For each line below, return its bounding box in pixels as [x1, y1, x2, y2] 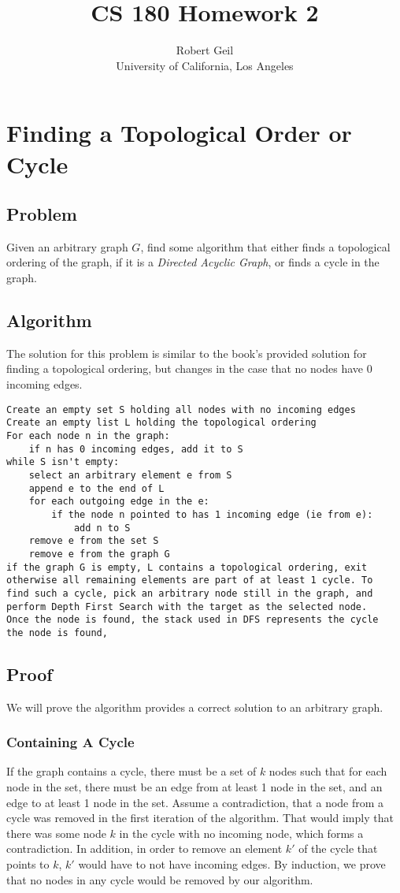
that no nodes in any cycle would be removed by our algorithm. [6, 871, 313, 887]
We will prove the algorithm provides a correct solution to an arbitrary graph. [6, 698, 383, 715]
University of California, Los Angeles [116, 57, 294, 73]
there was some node [6, 824, 106, 841]
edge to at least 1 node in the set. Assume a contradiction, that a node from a [6, 794, 384, 810]
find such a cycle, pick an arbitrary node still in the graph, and [6, 587, 373, 599]
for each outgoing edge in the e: [28, 496, 209, 508]
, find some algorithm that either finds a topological [140, 238, 391, 255]
